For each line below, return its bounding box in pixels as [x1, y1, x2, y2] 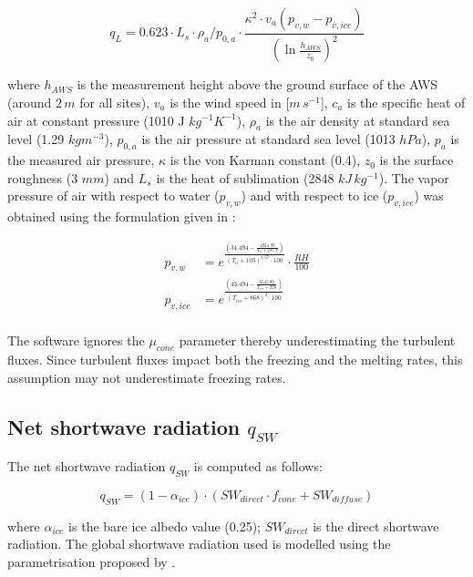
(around [7, 92, 52, 111]
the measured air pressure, [7, 150, 155, 170]
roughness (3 [7, 168, 78, 187]
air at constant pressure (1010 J [7, 110, 185, 129]
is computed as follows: [193, 457, 323, 476]
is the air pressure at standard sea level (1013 [141, 129, 396, 149]
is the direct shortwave [313, 516, 439, 535]
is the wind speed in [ [170, 92, 290, 111]
